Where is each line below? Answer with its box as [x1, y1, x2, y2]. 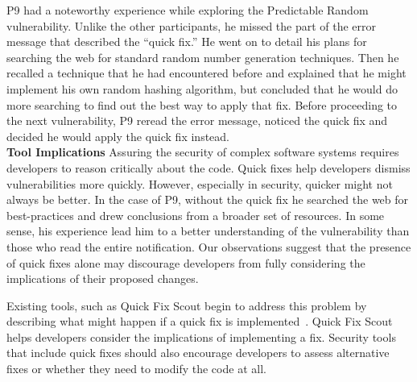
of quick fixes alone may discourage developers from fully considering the [6, 254, 365, 271]
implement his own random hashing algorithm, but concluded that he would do [6, 80, 398, 97]
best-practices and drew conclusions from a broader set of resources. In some [6, 206, 385, 223]
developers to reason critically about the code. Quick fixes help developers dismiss [6, 159, 411, 176]
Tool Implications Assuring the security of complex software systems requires [6, 143, 399, 160]
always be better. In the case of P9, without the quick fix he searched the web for [6, 191, 409, 208]
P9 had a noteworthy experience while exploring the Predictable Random [6, 2, 369, 18]
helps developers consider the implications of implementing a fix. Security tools [6, 328, 396, 345]
